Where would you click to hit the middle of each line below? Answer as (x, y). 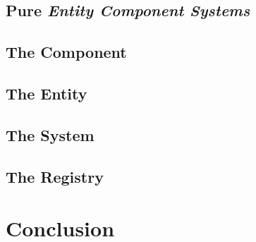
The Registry (55, 176)
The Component (66, 52)
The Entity (47, 93)
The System (50, 134)
